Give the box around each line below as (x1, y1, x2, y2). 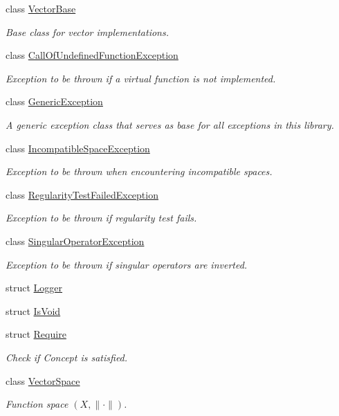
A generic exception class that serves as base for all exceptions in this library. (6, 117, 334, 132)
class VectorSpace (6, 373, 80, 388)
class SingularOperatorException (6, 233, 145, 248)
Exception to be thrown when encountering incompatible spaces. (6, 164, 273, 179)
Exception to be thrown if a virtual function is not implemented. (6, 71, 276, 85)
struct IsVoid (6, 303, 61, 318)
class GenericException (6, 94, 103, 109)
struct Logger (6, 280, 63, 295)
